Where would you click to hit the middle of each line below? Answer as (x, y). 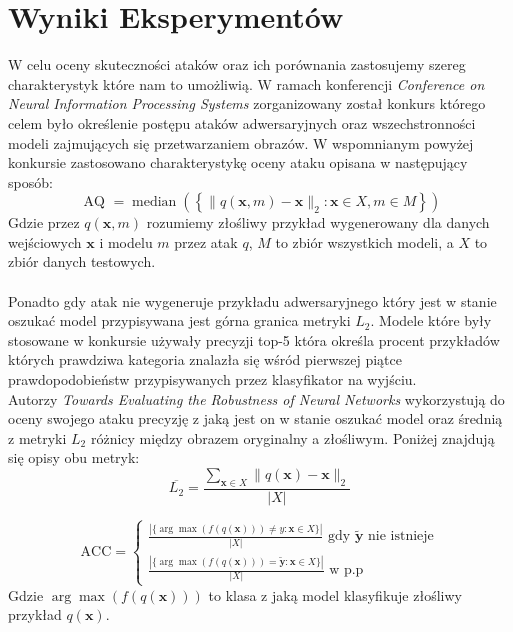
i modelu (126, 241)
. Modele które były (431, 320)
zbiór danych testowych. (82, 261)
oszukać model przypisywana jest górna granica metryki (179, 320)
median (154, 202)
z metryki (37, 437)
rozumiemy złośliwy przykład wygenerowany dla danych (318, 222)
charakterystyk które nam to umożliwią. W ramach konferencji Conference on (246, 83)
